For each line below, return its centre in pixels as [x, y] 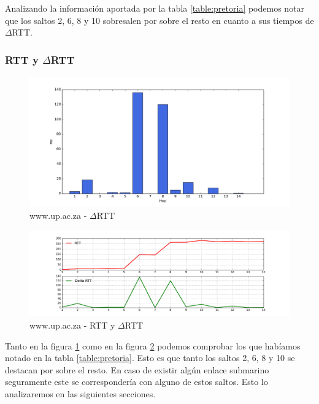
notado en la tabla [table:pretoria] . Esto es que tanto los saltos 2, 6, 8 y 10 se [150, 358]
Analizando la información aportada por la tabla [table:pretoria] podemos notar [155, 8]
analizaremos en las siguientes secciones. [80, 393]
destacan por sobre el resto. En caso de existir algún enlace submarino [137, 369]
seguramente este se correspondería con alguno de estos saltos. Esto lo [136, 382]
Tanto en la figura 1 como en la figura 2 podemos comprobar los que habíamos [153, 345]
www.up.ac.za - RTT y [72, 325]
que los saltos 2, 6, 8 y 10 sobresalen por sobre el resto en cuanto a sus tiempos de [159, 20]
